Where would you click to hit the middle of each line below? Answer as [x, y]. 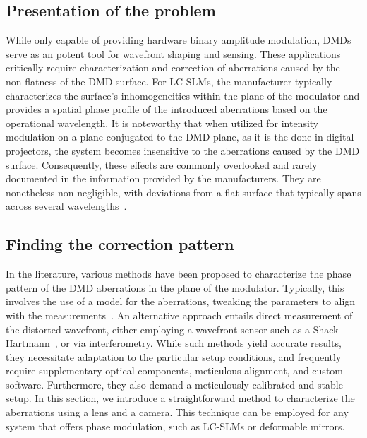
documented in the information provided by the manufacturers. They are [163, 178]
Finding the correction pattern [120, 244]
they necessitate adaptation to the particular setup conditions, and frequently [174, 356]
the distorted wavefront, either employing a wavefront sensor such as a [158, 329]
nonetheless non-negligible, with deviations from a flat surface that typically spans [183, 192]
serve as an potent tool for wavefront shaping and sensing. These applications [173, 53]
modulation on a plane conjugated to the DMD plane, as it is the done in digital [180, 137]
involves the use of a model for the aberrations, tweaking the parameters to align [181, 301]
